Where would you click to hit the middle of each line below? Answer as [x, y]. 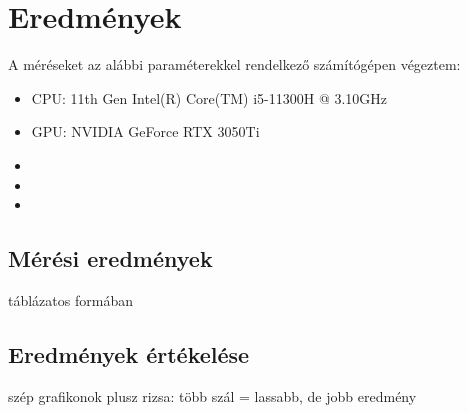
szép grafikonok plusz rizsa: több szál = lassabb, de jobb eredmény [212, 395]
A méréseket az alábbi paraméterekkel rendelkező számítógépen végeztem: [234, 64]
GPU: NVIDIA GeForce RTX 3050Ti [145, 131]
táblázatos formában [70, 299]
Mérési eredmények [110, 258]
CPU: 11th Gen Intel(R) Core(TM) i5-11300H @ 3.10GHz [209, 97]
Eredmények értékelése [129, 353]
